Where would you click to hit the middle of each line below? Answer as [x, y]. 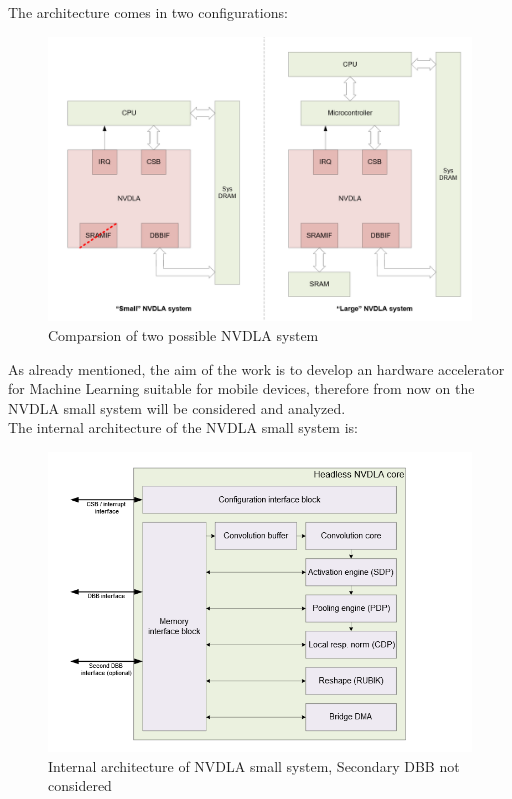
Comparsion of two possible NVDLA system [183, 335]
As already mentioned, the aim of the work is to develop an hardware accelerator [256, 368]
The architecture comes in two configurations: [148, 12]
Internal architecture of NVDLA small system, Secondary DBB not [254, 765]
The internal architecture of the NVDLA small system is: [183, 427]
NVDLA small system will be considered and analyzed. [177, 407]
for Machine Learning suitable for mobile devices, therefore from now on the [241, 388]
